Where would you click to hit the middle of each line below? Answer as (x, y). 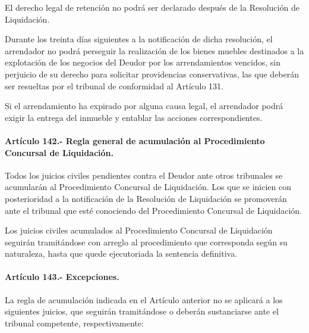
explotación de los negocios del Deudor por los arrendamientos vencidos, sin (143, 62)
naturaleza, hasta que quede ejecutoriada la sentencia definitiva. (121, 253)
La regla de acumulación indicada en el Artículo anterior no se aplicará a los (144, 299)
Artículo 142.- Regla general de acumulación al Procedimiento (135, 140)
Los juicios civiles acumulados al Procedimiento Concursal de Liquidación (139, 230)
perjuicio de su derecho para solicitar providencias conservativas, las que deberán (152, 74)
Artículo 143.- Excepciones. (62, 277)
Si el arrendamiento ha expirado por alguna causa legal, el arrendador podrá (144, 106)
